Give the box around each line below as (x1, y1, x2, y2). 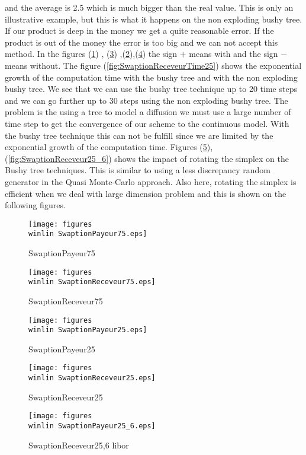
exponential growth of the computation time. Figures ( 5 (5, 141, 207, 153)
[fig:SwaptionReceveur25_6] (8, 152, 109, 164)
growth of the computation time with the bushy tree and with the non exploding (5, 71, 298, 83)
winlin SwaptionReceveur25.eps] (28, 374, 156, 383)
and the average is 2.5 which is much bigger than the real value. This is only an (5, 1, 294, 13)
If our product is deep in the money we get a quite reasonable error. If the (5, 24, 274, 37)
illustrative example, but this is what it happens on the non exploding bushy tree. (5, 12, 302, 25)
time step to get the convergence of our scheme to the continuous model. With (5, 117, 289, 129)
